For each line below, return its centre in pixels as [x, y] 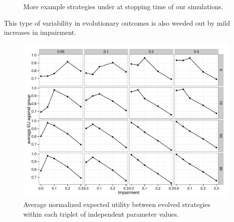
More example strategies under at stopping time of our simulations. [123, 6]
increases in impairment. [40, 32]
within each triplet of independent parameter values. [101, 214]
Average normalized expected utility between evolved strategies [117, 204]
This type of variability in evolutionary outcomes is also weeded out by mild [117, 22]
